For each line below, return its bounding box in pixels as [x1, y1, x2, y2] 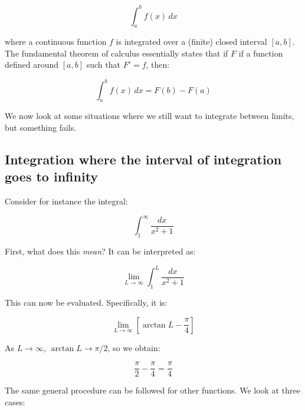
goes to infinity [5, 167, 99, 186]
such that [86, 58, 120, 71]
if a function [238, 47, 283, 59]
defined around [5, 58, 59, 71]
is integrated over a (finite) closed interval [116, 35, 267, 48]
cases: [5, 395, 25, 408]
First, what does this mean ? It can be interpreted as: [5, 245, 196, 257]
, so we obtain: [107, 341, 160, 353]
